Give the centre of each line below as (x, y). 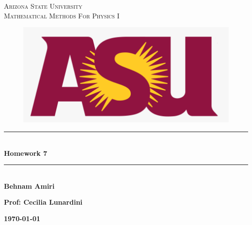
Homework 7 (26, 153)
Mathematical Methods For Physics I (62, 15)
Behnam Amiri (29, 186)
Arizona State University (43, 6)
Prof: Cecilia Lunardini (43, 202)
